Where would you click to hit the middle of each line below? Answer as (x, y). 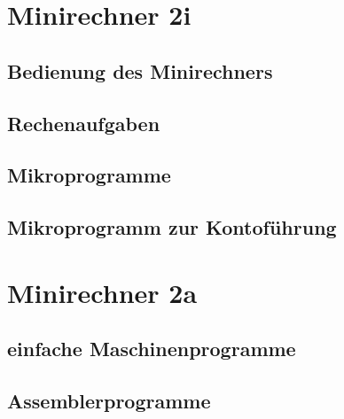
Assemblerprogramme (109, 401)
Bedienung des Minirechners (140, 70)
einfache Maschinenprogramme (152, 349)
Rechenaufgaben (84, 123)
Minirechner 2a (102, 292)
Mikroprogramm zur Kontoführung (172, 227)
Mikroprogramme (89, 175)
